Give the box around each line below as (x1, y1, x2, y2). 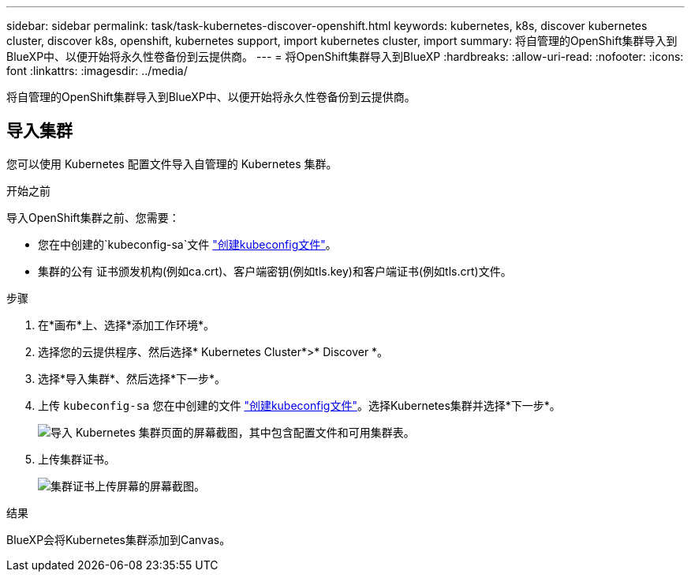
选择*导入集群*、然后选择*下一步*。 (38, 371, 226, 385)
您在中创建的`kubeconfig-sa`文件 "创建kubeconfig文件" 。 (38, 237, 337, 251)
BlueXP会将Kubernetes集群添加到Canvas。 (6, 532, 231, 546)
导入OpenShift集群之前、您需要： (6, 210, 180, 224)
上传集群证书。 (38, 452, 115, 466)
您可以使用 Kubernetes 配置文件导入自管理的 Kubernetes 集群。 (6, 156, 338, 171)
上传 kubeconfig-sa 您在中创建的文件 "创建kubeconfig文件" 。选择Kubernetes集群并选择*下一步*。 (38, 398, 561, 412)
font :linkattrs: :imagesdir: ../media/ (6, 64, 188, 77)
